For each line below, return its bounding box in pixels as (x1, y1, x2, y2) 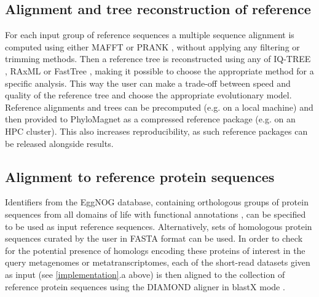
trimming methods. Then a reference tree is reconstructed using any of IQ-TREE (5, 52, 311, 65)
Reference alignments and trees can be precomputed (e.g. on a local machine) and (5, 100, 313, 113)
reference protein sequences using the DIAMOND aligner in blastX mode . (5, 280, 285, 293)
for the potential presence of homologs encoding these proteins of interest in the (5, 244, 305, 256)
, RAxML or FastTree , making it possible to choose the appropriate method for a (5, 64, 314, 77)
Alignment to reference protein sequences (5, 167, 275, 186)
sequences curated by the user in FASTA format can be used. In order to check (5, 232, 303, 245)
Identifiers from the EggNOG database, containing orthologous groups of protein (5, 196, 309, 208)
